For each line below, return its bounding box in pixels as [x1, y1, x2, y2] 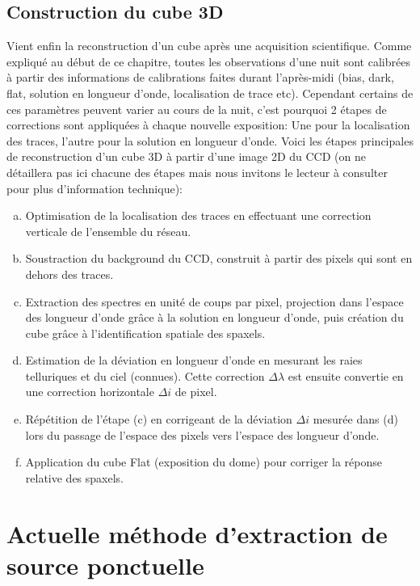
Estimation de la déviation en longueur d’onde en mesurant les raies [25, 352, 363, 369]
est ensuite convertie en [288, 367, 404, 384]
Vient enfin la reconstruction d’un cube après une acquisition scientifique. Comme [6, 37, 412, 54]
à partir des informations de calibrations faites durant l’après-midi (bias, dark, [6, 69, 394, 86]
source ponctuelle [6, 548, 204, 581]
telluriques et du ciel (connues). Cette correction [25, 367, 265, 384]
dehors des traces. [25, 265, 114, 282]
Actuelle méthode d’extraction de [6, 516, 388, 550]
